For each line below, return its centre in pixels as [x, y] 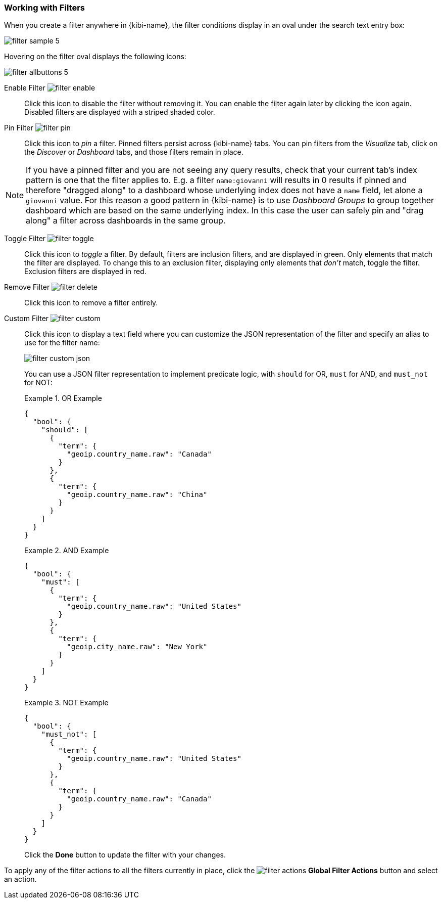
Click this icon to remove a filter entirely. [91, 303]
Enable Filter [25, 88]
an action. [20, 879]
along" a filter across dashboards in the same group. [126, 221]
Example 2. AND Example [67, 551]
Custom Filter [27, 319]
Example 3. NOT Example [66, 703]
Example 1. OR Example [63, 398]
